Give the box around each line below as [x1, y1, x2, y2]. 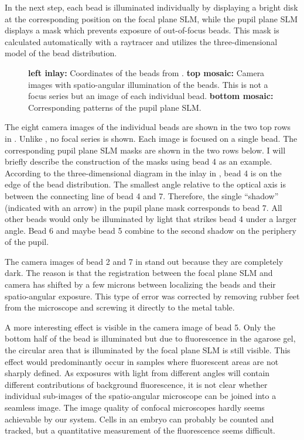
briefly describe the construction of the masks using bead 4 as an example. [5, 155, 272, 168]
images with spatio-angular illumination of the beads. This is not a [28, 78, 268, 90]
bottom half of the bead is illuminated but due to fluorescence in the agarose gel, [5, 332, 296, 345]
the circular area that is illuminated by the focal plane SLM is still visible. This [5, 344, 291, 356]
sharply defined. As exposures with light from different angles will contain [5, 367, 270, 379]
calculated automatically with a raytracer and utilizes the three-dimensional [5, 35, 278, 47]
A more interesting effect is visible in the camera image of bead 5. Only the [5, 320, 275, 333]
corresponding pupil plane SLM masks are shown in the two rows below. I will [5, 144, 286, 156]
